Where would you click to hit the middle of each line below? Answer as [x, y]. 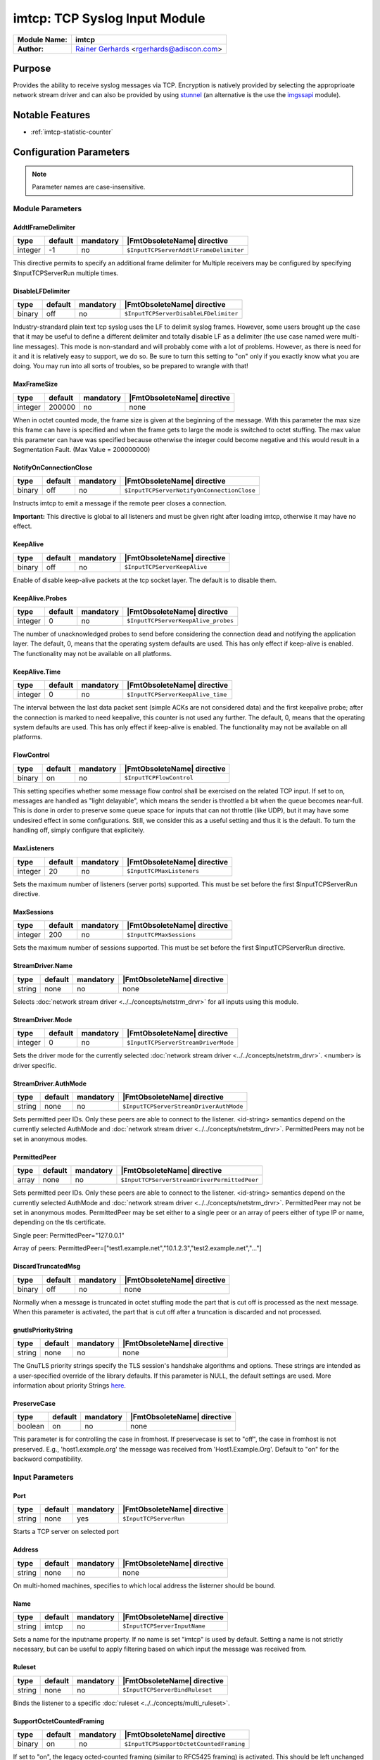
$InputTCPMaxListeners [163, 871]
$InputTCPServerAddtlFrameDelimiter [185, 250]
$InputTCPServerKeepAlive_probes [180, 621]
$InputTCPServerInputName [164, 1626]
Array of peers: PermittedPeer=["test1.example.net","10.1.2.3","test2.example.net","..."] [137, 1248]
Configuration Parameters [71, 152]
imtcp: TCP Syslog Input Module [109, 18]
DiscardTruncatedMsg [47, 1266]
